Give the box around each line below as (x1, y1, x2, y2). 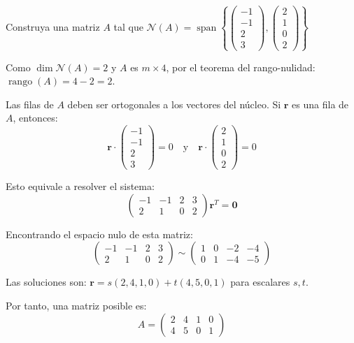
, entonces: (13, 110, 58, 125)
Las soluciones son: (6, 275, 87, 289)
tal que (113, 19, 143, 34)
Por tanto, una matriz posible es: (6, 298, 147, 313)
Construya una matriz (6, 19, 100, 34)
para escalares (230, 275, 290, 289)
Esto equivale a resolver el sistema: (6, 179, 155, 194)
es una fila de (292, 96, 349, 111)
